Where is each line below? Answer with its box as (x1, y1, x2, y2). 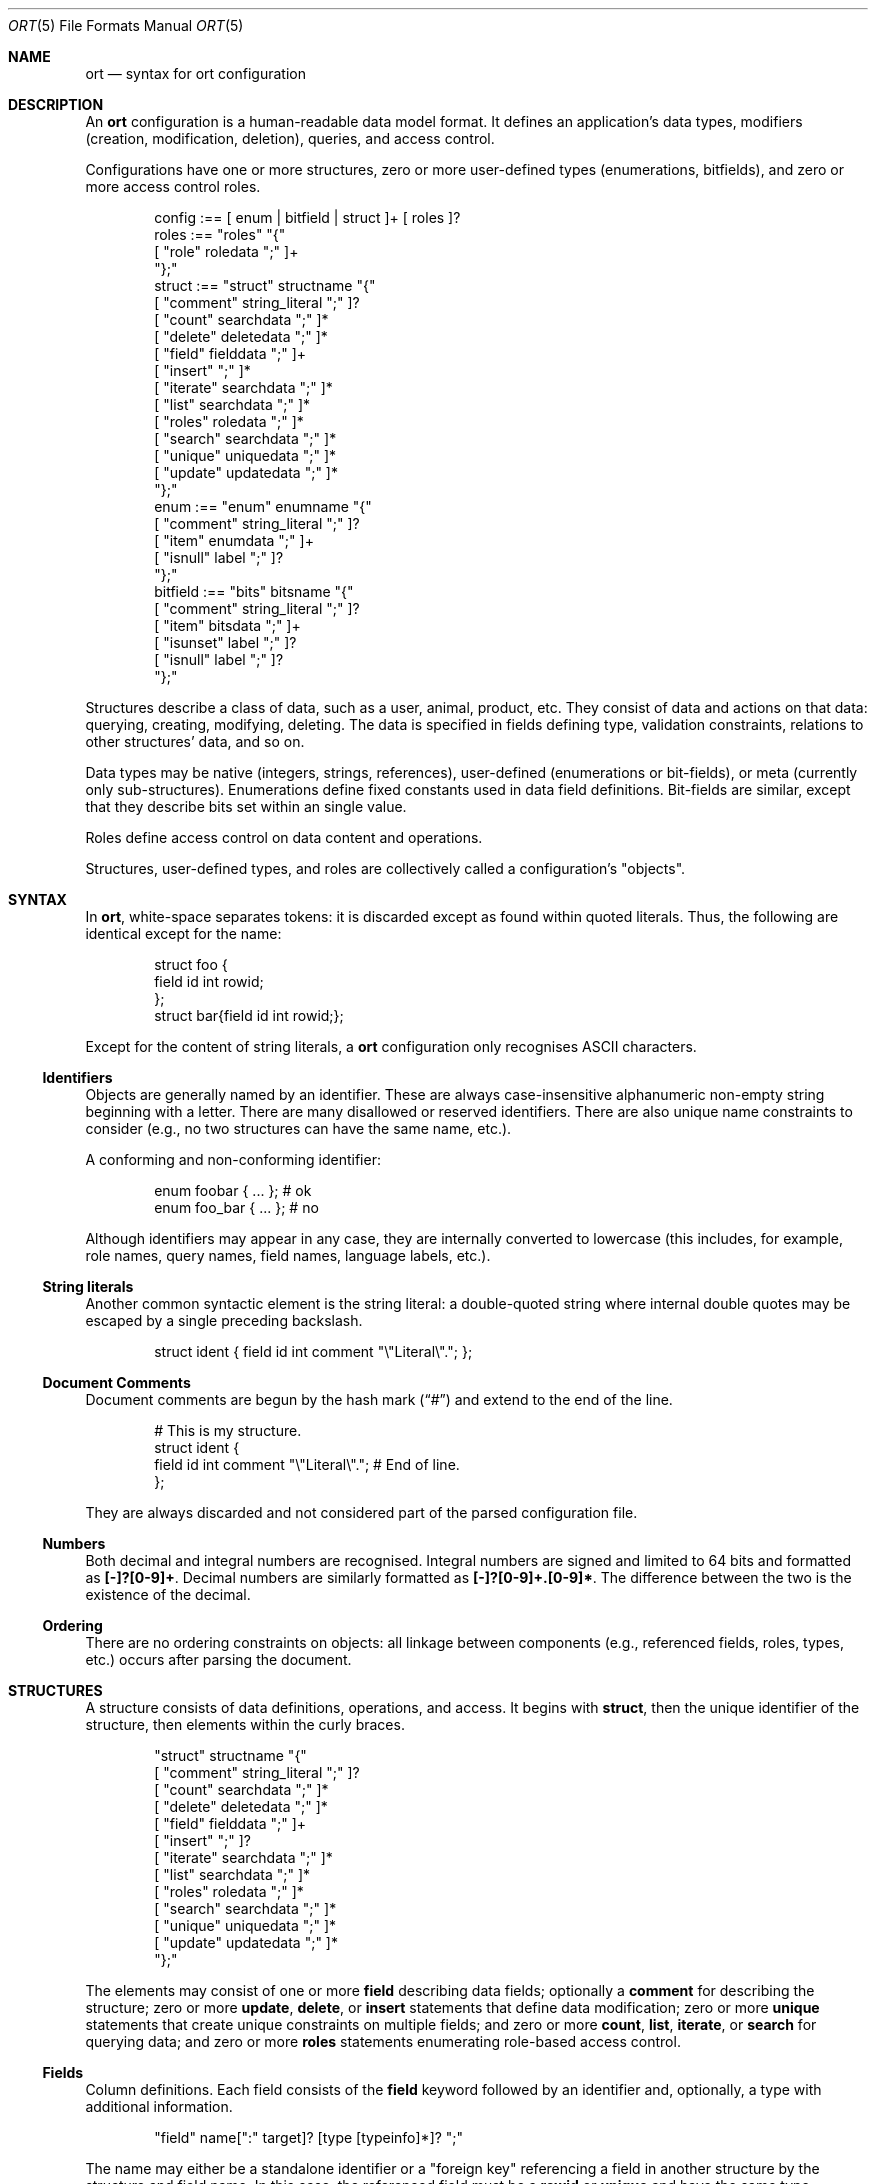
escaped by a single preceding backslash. (85, 1312, 363, 1329)
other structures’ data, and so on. (85, 733, 305, 750)
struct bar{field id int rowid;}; (154, 1007, 344, 1024)
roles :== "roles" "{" (154, 226, 286, 243)
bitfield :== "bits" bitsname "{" (154, 583, 354, 600)
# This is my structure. (154, 1422, 302, 1439)
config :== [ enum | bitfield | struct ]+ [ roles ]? (154, 209, 461, 226)
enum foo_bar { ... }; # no (154, 1199, 319, 1216)
